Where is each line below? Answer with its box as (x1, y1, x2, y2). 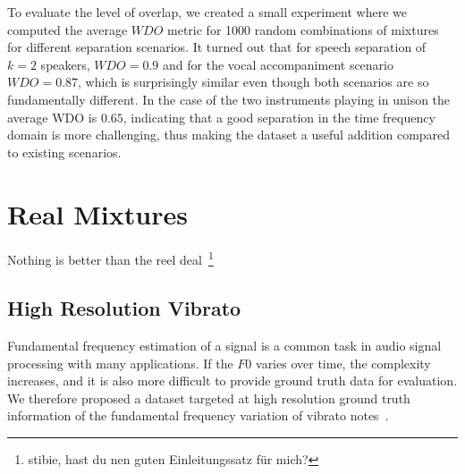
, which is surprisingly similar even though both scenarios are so (78, 72, 429, 91)
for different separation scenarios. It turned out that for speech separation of (7, 38, 427, 56)
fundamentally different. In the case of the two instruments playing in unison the (7, 89, 451, 108)
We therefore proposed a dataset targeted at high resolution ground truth (7, 388, 410, 407)
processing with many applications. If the (7, 353, 233, 372)
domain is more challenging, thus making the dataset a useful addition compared (7, 125, 451, 144)
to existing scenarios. (7, 142, 122, 161)
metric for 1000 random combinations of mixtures (167, 20, 439, 38)
